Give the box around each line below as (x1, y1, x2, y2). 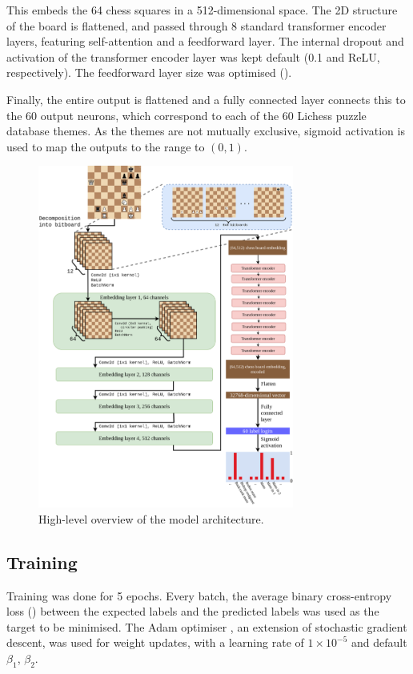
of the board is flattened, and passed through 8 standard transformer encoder (6, 17, 387, 34)
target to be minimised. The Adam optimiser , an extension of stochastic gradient (6, 618, 407, 635)
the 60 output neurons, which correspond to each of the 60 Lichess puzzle (6, 106, 367, 123)
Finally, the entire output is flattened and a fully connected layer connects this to (6, 90, 406, 107)
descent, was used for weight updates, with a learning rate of (6, 634, 304, 651)
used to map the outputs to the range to (6, 138, 205, 154)
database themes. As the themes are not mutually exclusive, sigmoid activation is (6, 122, 405, 139)
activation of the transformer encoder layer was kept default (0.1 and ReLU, (6, 48, 380, 65)
